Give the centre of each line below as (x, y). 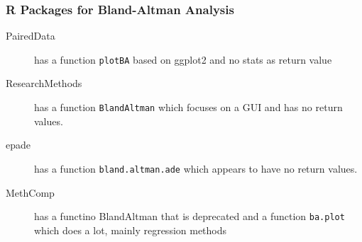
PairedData (31, 36)
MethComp (30, 192)
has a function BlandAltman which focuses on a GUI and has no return (188, 107)
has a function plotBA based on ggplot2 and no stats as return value (183, 59)
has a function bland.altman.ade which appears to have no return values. (196, 168)
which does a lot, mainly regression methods (131, 230)
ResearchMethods (44, 83)
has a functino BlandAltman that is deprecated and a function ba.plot (190, 216)
